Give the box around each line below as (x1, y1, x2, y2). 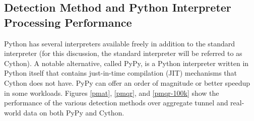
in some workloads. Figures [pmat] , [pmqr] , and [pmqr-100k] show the (4, 87, 219, 98)
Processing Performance (4, 14, 132, 30)
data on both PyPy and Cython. (23, 107, 124, 117)
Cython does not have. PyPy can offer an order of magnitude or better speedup (4, 77, 250, 88)
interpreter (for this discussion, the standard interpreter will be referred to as (4, 48, 242, 58)
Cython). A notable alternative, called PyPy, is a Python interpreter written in (4, 57, 249, 68)
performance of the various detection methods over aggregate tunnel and (4, 97, 228, 108)
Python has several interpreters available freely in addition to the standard (4, 38, 235, 48)
